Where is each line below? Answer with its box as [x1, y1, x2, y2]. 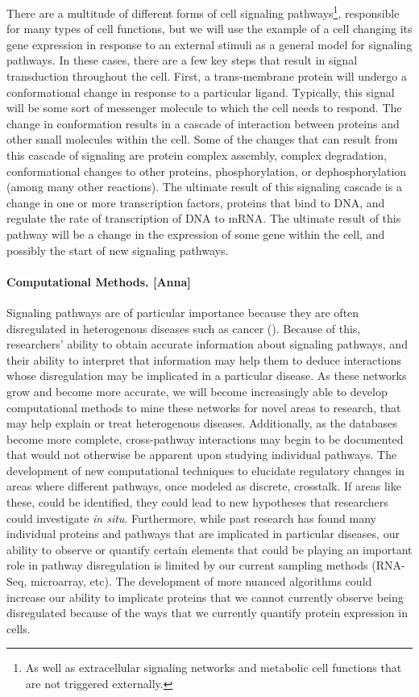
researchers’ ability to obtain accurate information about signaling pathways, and [6, 336, 408, 353]
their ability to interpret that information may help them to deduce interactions [6, 351, 401, 368]
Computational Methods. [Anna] [6, 273, 191, 290]
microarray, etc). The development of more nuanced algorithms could [30, 573, 372, 590]
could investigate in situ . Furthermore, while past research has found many [6, 509, 376, 526]
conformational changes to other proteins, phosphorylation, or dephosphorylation [6, 162, 407, 179]
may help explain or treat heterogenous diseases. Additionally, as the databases [6, 415, 397, 432]
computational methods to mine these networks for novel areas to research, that [6, 399, 401, 415]
